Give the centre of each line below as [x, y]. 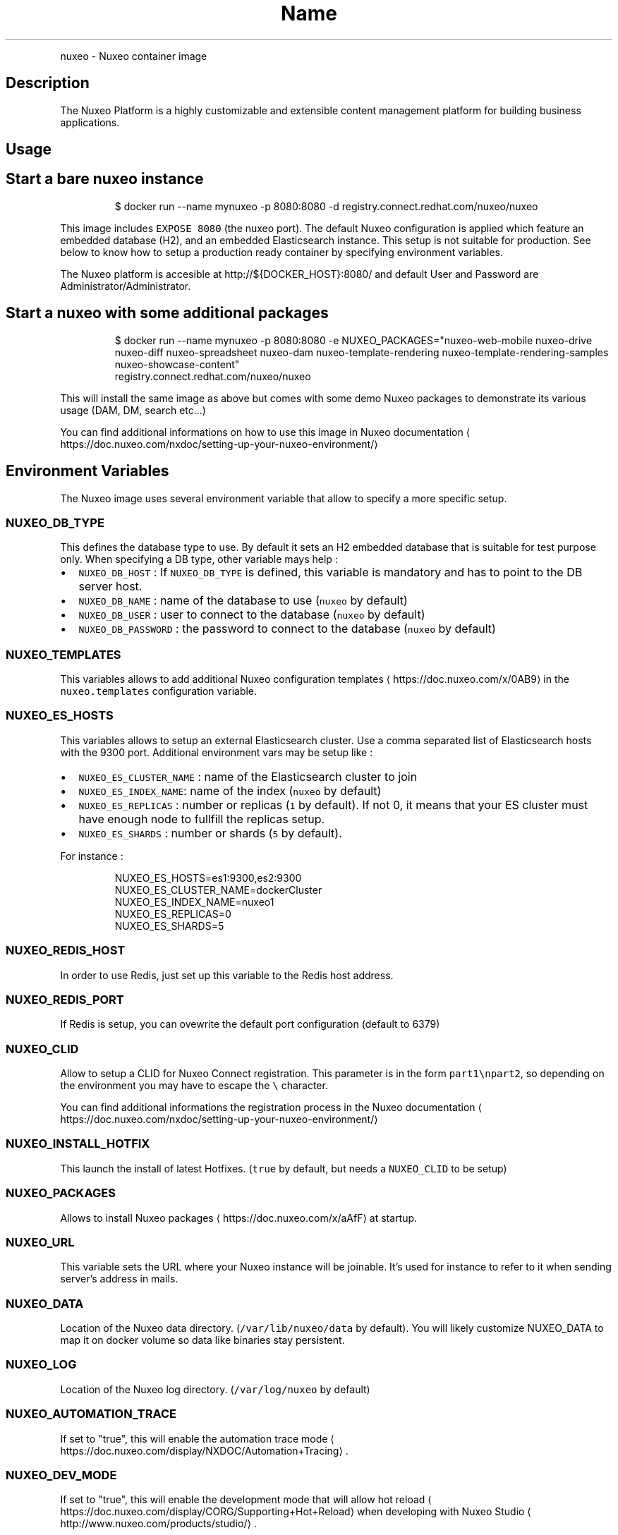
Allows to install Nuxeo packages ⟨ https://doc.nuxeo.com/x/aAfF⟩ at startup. [239, 1218]
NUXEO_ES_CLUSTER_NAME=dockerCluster [218, 890]
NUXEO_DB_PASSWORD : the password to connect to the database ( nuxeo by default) [287, 629]
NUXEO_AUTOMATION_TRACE [91, 1414]
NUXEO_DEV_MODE [61, 1475]
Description [48, 83]
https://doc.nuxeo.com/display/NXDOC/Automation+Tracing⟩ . [204, 1450]
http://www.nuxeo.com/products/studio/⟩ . [158, 1524]
